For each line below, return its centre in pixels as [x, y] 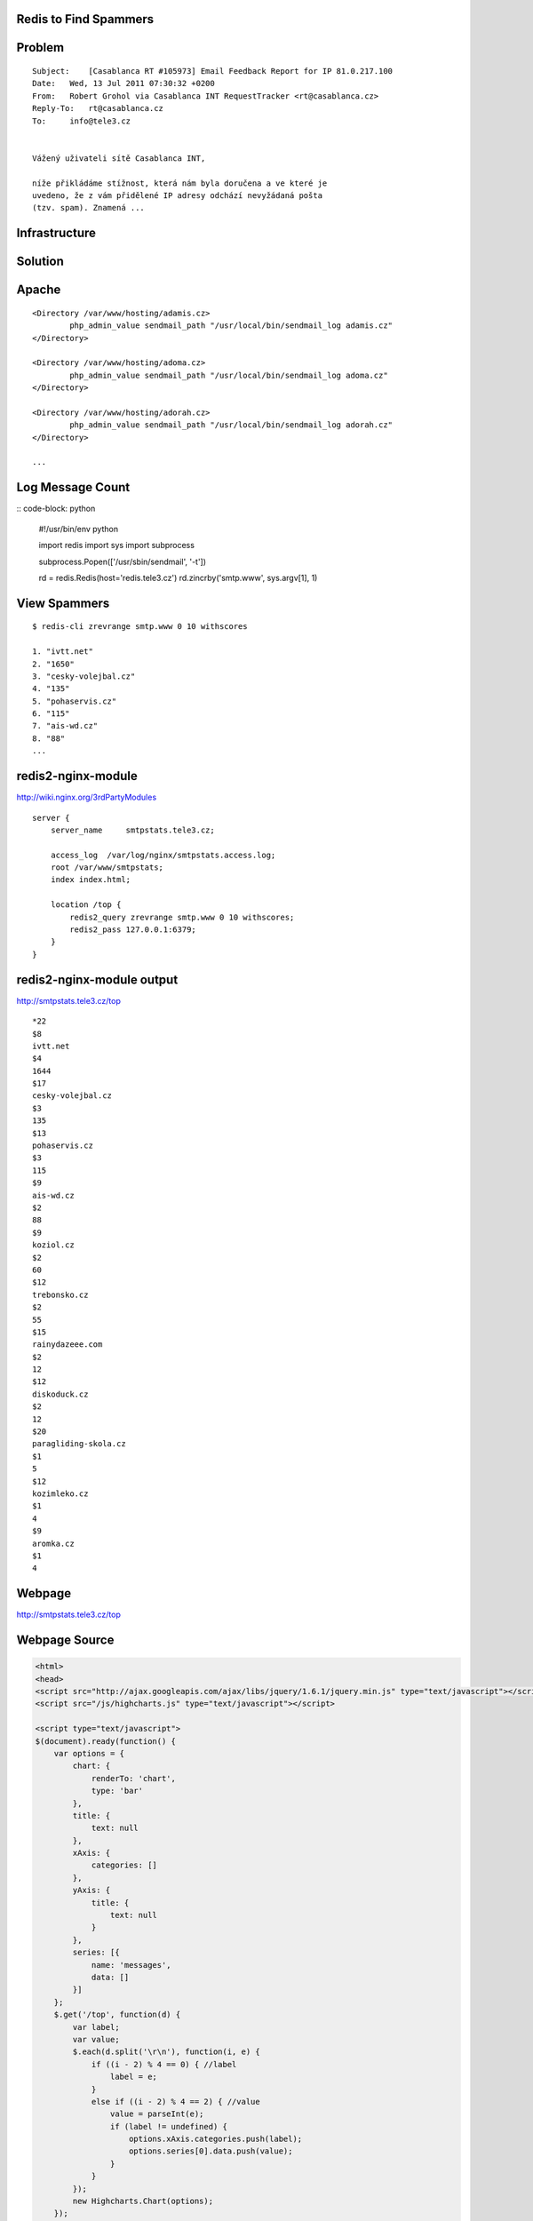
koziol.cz [53, 1245]
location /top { [86, 905]
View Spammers [63, 603]
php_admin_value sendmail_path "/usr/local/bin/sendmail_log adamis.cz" [231, 326]
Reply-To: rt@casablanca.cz [98, 108]
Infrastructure [56, 233]
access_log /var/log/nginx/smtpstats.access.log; [163, 855]
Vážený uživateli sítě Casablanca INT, [119, 158]
